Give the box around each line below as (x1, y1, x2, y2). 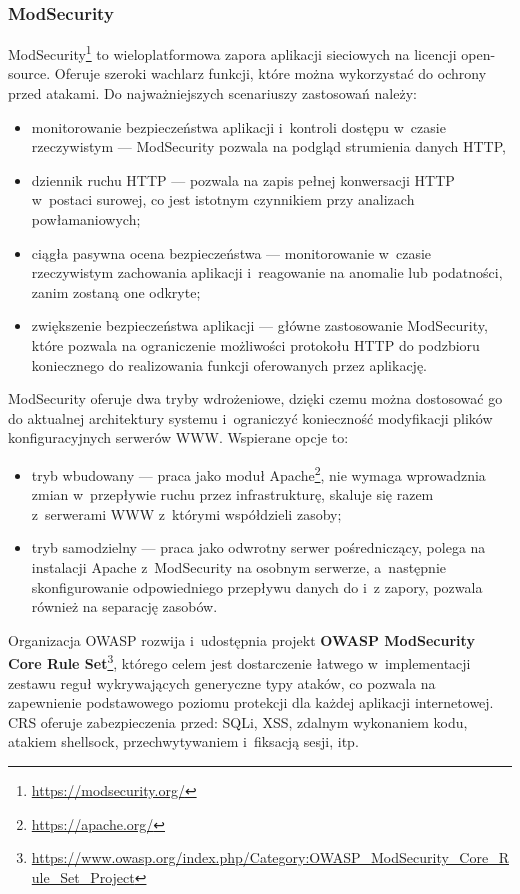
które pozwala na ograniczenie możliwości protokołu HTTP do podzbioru (31, 335, 480, 355)
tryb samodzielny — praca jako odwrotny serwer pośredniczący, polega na (31, 537, 486, 558)
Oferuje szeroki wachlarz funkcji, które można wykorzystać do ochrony (54, 63, 487, 84)
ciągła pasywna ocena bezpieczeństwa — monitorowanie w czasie (31, 242, 432, 263)
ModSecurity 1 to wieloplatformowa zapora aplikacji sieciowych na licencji (8, 41, 457, 64)
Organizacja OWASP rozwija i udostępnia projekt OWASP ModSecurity (8, 629, 475, 650)
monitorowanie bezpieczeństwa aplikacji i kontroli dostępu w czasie (31, 116, 446, 137)
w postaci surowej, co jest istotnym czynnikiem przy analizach (31, 189, 415, 210)
